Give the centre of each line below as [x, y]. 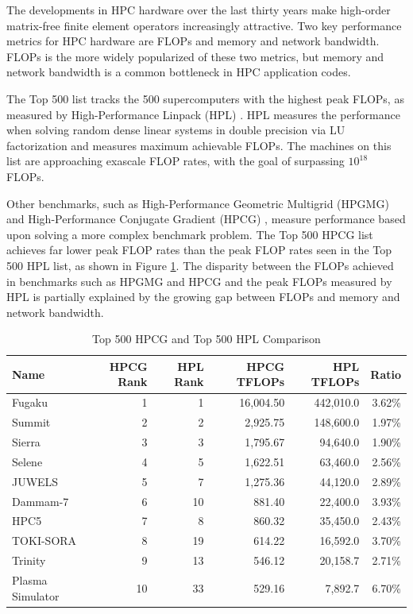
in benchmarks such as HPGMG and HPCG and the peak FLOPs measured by [199, 281]
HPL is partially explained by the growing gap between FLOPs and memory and [203, 297]
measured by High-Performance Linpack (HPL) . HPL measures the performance [203, 114]
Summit [31, 422]
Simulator [36, 595]
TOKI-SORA [44, 541]
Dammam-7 [41, 501]
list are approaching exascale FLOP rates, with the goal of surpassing [176, 161]
